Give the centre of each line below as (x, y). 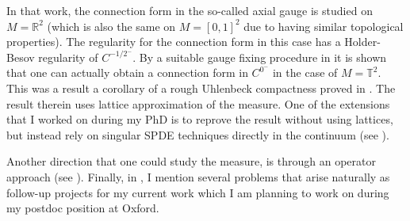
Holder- (362, 42)
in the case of (305, 72)
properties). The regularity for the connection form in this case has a (174, 42)
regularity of (68, 57)
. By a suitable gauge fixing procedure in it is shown (260, 57)
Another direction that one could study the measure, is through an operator (192, 161)
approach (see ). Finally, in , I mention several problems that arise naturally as (198, 176)
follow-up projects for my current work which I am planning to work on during (198, 192)
